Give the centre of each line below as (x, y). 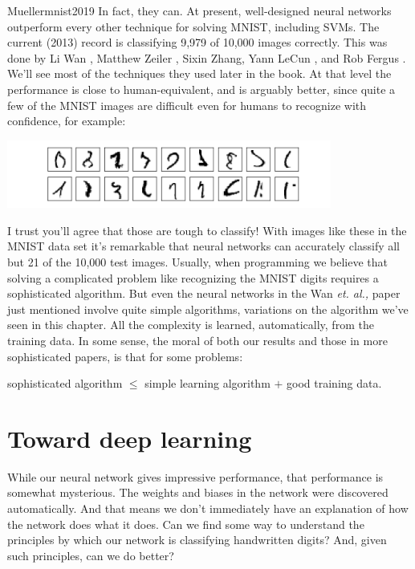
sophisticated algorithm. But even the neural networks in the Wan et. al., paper (204, 293)
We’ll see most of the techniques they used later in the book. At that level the (199, 73)
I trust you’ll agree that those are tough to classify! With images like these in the (207, 230)
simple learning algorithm (207, 383)
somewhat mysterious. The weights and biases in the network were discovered (198, 492)
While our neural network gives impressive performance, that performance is (195, 476)
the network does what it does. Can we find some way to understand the (186, 524)
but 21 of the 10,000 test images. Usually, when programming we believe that (197, 261)
